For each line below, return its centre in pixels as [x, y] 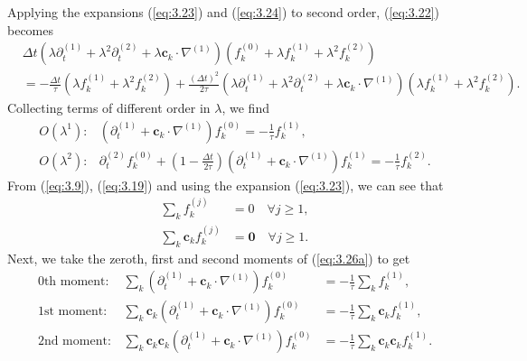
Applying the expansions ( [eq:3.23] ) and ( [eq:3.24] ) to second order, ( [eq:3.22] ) [223, 12]
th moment [75, 282]
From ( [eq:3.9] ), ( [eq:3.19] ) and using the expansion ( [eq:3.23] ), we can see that [226, 185]
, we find [245, 108]
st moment [74, 312]
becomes [31, 29]
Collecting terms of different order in [109, 108]
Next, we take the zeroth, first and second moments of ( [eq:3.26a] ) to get [209, 258]
